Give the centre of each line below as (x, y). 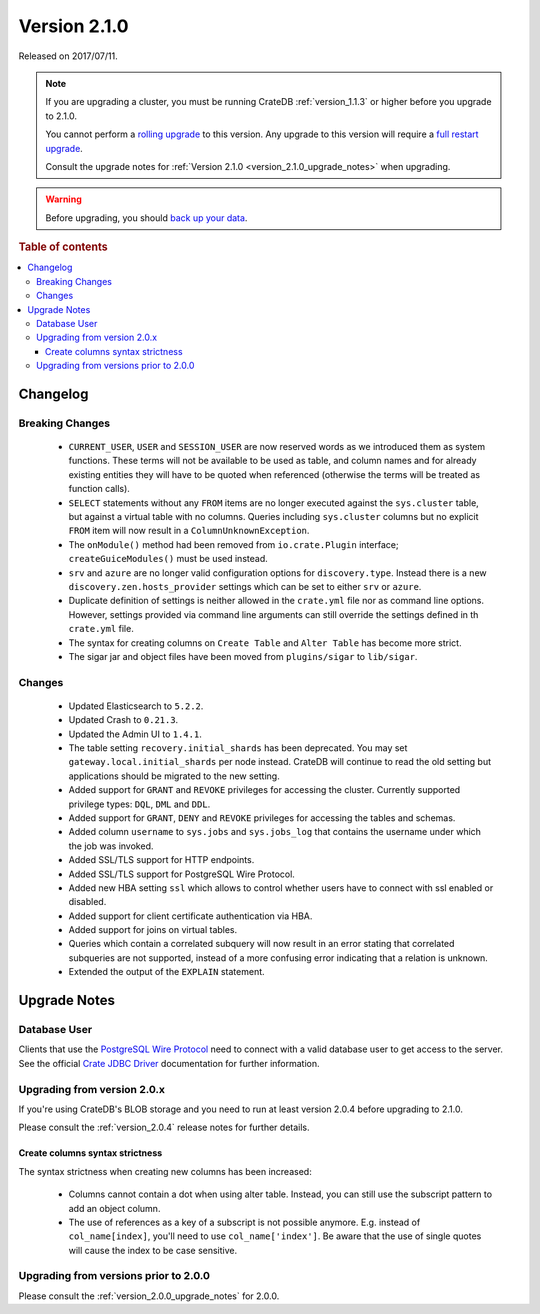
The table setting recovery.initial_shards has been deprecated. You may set (238, 748)
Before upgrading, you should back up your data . (146, 217)
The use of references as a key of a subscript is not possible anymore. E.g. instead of (244, 1222)
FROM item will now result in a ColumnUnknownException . (189, 531)
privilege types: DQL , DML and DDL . (139, 804)
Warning (63, 199)
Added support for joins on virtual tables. (153, 930)
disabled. (87, 902)
